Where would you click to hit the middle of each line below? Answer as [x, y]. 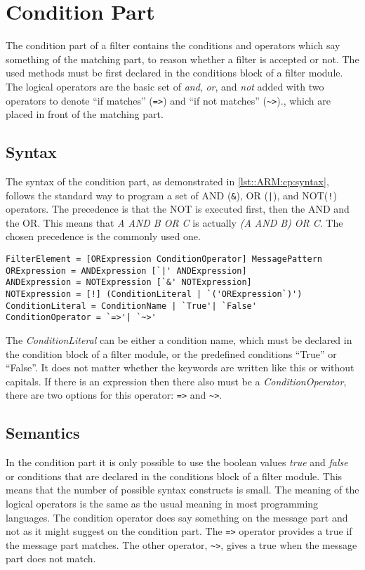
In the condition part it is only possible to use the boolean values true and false [177, 462]
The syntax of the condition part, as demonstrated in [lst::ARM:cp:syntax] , [167, 181]
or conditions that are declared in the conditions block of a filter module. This [174, 476]
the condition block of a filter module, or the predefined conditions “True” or [171, 353]
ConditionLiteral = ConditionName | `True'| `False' [131, 306]
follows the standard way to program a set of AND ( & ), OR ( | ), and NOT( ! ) [171, 195]
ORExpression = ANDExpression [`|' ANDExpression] [126, 271]
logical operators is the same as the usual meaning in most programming [162, 503]
